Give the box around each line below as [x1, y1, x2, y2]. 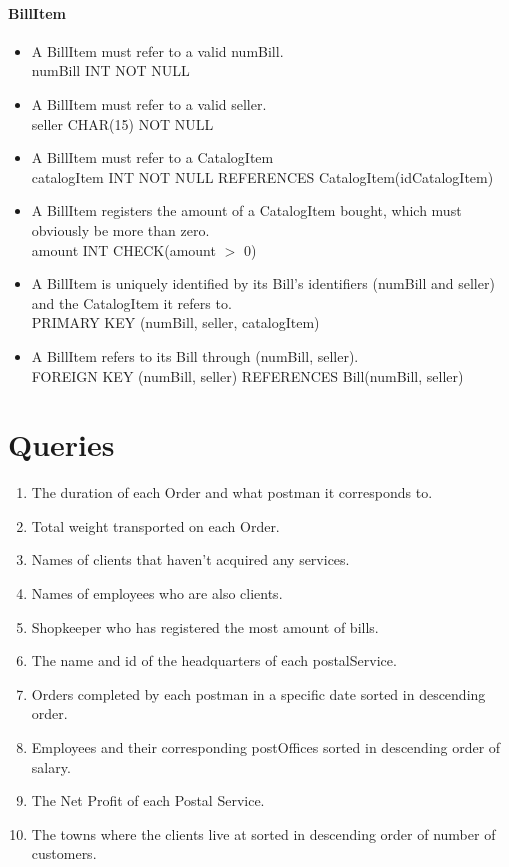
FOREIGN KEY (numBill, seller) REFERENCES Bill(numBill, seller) [31, 365, 464, 386]
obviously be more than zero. [31, 219, 210, 240]
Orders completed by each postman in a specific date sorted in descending [31, 683, 486, 704]
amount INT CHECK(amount [31, 239, 216, 260]
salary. [31, 756, 71, 777]
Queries [8, 424, 115, 465]
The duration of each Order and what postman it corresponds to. [31, 482, 433, 503]
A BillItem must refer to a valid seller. [31, 93, 267, 114]
